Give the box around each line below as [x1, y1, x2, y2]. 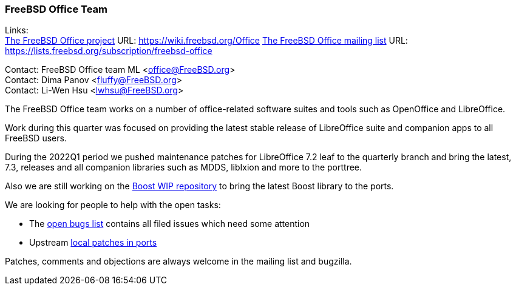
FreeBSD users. [5, 133, 67, 144]
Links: [5, 25, 29, 36]
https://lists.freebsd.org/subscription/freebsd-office [5, 46, 212, 56]
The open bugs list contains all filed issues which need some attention [29, 218, 310, 229]
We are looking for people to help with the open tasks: [5, 200, 221, 211]
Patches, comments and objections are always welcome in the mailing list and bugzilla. [5, 256, 352, 267]
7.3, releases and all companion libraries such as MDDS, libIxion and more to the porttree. [5, 162, 362, 173]
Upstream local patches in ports [29, 237, 157, 248]
